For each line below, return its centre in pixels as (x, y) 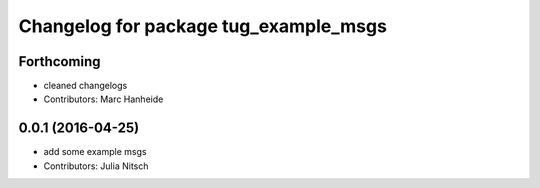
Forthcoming (59, 61)
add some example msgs (95, 152)
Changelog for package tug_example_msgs (202, 26)
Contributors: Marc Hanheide (103, 99)
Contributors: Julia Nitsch (96, 166)
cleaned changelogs (85, 86)
